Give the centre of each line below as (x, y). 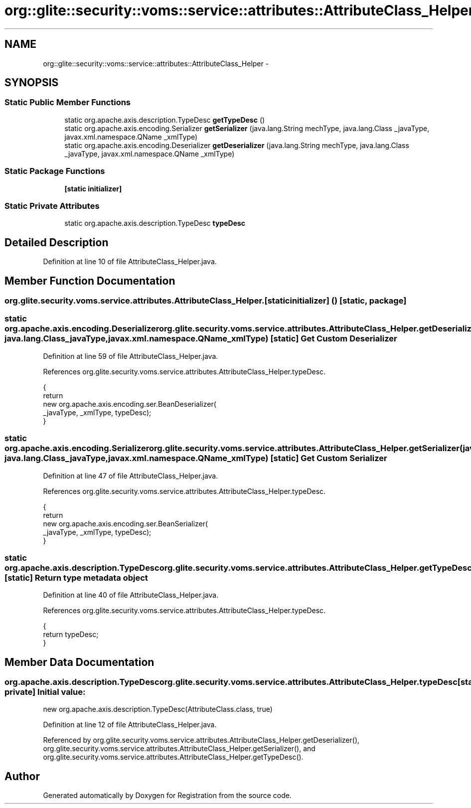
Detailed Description (57, 242)
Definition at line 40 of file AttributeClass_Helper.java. (131, 595)
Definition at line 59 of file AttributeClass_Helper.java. (131, 356)
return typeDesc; (71, 635)
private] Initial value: (45, 692)
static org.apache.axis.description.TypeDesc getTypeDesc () (165, 120)
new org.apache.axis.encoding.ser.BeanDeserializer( (130, 404)
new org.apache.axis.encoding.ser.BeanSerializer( (126, 523)
